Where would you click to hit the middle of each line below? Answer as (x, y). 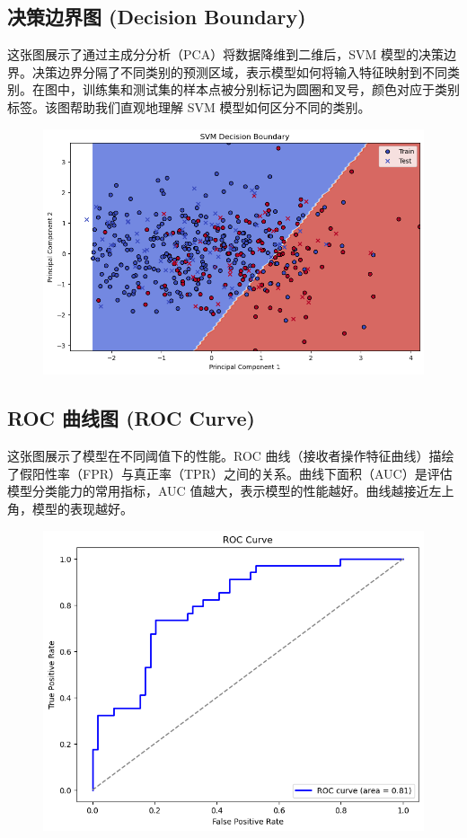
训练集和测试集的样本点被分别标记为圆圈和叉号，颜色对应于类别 (271, 89)
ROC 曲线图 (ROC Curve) (131, 418)
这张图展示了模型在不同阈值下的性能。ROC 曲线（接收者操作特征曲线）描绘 (231, 456)
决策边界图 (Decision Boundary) (157, 17)
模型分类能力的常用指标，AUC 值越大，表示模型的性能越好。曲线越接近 (218, 491)
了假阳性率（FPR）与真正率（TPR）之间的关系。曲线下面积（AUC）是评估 (230, 473)
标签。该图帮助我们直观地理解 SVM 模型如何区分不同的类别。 (189, 106)
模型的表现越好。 (82, 508)
